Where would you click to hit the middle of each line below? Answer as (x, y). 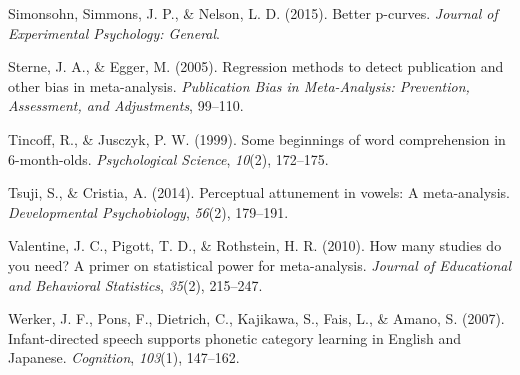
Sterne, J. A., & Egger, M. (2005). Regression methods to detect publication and (256, 66)
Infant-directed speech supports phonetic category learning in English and (234, 337)
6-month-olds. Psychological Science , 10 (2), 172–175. (168, 158)
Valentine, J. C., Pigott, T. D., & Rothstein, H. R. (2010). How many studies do (255, 245)
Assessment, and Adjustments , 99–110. (126, 105)
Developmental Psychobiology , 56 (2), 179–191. (148, 211)
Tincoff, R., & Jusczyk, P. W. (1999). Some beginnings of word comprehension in (257, 138)
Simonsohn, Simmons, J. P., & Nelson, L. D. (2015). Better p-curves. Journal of (253, 13)
